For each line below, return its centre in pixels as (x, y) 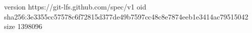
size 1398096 (23, 26)
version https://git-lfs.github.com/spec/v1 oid (75, 6)
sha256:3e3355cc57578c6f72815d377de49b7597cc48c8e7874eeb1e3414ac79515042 (126, 16)
